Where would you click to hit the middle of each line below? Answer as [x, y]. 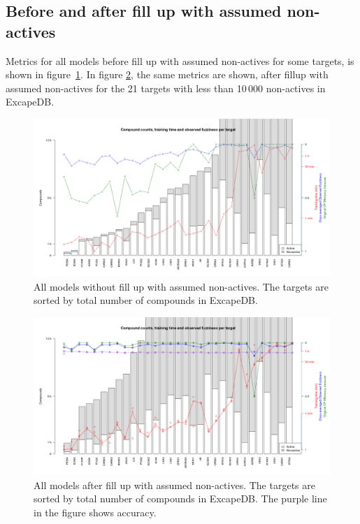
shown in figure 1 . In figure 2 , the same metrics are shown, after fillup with [167, 74]
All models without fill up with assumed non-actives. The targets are [181, 286]
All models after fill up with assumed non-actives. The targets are [174, 485]
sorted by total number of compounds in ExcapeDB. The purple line [180, 498]
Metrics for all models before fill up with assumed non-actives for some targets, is [180, 60]
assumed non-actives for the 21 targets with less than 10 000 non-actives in [166, 88]
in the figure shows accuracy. [95, 512]
